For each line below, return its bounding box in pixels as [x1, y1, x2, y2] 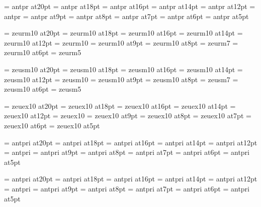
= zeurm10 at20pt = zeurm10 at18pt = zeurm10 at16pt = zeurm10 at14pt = [4, 28, 243, 38]
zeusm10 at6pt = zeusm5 [4, 84, 81, 94]
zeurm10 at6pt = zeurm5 [4, 47, 81, 58]
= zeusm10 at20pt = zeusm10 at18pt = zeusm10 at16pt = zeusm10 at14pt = [4, 64, 243, 74]
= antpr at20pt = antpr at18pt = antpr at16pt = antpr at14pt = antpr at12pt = [4, 1, 255, 11]
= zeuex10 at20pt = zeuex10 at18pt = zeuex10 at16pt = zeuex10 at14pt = [4, 100, 236, 111]
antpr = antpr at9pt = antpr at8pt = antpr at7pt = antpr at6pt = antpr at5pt [4, 11, 249, 21]
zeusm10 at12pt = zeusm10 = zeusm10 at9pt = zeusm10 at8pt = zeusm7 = [4, 74, 238, 84]
